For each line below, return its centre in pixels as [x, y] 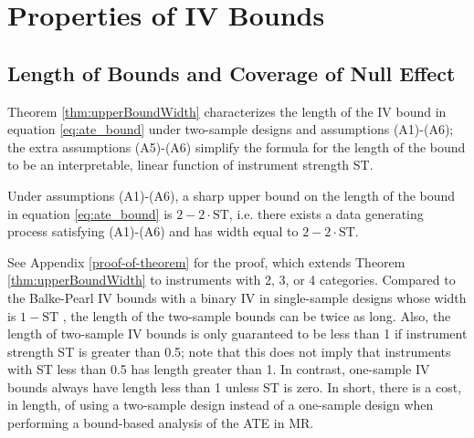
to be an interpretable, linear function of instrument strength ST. [190, 165]
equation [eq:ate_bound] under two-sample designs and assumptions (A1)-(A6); [231, 129]
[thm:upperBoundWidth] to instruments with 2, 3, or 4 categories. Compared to [232, 280]
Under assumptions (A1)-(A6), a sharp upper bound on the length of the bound [232, 195]
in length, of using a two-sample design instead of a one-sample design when [221, 405]
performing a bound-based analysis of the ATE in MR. [161, 423]
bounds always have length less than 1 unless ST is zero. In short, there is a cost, [235, 386]
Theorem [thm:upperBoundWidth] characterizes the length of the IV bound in [227, 111]
